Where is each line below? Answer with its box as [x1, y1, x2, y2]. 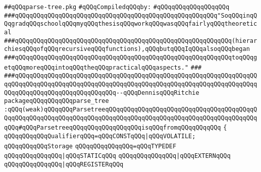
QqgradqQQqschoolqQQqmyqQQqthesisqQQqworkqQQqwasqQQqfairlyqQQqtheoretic [4, 20, 257, 28]
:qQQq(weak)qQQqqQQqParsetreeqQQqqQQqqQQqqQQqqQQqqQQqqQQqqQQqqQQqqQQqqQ [4, 105, 257, 113]
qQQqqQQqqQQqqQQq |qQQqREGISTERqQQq [4, 160, 124, 168]
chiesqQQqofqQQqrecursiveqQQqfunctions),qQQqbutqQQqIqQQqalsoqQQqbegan [4, 45, 250, 53]
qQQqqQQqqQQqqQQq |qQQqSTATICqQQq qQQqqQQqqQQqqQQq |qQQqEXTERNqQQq [4, 152, 231, 160]
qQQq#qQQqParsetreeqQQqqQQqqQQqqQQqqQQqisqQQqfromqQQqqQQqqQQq [4, 124, 221, 132]
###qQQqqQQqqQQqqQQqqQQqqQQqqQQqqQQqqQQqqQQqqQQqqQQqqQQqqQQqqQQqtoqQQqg [4, 53, 257, 61]
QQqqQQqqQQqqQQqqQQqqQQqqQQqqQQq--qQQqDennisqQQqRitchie [4, 89, 199, 96]
